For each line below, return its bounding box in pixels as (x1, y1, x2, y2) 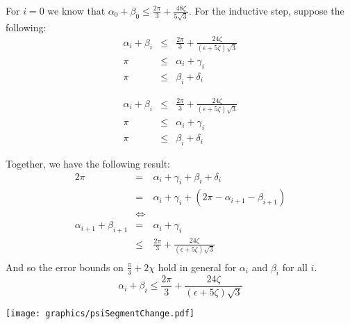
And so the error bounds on (6, 259, 124, 274)
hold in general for (158, 259, 237, 274)
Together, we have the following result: (6, 156, 170, 170)
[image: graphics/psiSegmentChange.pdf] (6, 309, 195, 319)
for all (282, 259, 308, 274)
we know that (47, 3, 106, 17)
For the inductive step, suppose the (194, 3, 344, 17)
